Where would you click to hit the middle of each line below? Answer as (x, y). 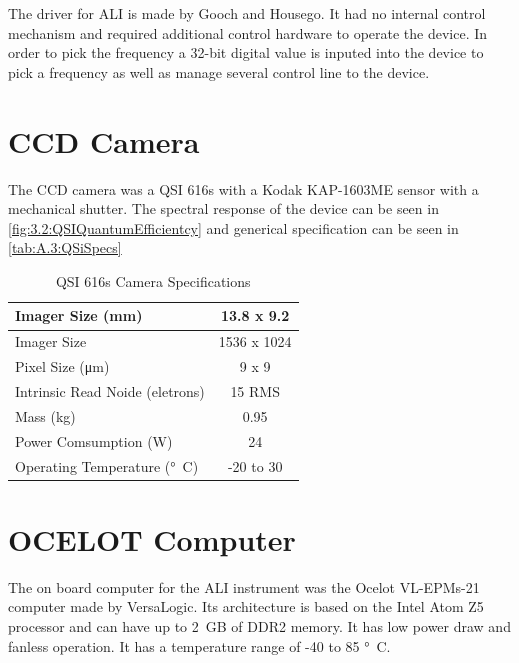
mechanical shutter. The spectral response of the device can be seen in (223, 208)
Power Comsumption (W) (94, 440)
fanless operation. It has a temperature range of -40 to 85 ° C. (199, 645)
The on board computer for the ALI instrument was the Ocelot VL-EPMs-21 (244, 586)
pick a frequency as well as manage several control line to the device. (219, 71)
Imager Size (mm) (79, 315)
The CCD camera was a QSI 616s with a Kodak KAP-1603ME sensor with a (243, 188)
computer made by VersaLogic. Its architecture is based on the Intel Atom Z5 (246, 606)
